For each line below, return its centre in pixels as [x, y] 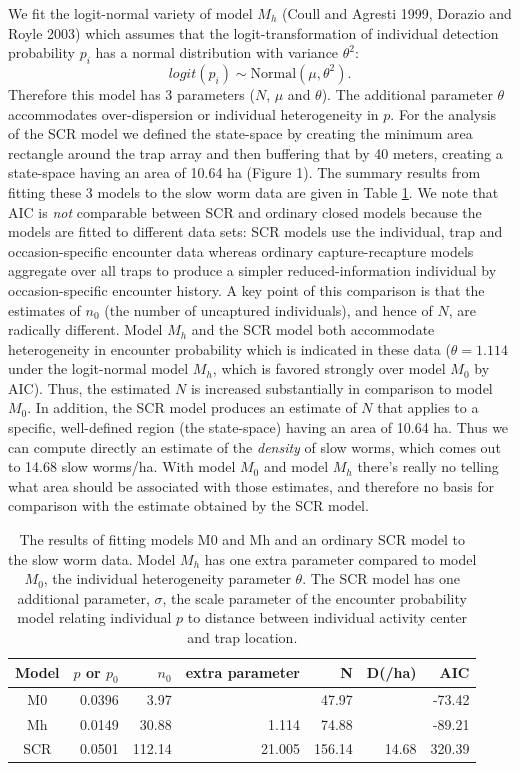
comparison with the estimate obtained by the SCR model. [188, 505]
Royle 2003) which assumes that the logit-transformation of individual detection [253, 32]
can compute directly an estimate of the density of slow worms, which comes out [254, 446]
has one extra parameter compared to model [340, 558]
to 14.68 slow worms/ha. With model [122, 466]
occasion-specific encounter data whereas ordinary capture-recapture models [241, 250]
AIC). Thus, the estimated [89, 387]
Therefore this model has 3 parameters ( [131, 93]
